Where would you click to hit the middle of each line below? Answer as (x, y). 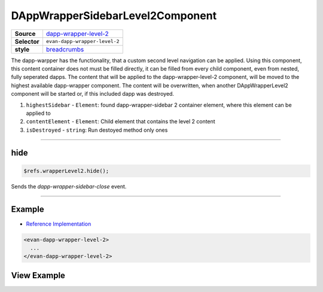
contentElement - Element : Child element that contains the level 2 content (121, 121)
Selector (27, 41)
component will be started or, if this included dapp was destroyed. (93, 94)
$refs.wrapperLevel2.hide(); (66, 171)
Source (25, 34)
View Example (38, 275)
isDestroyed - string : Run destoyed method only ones (97, 130)
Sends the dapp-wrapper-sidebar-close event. (69, 186)
